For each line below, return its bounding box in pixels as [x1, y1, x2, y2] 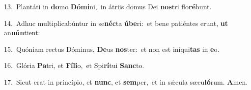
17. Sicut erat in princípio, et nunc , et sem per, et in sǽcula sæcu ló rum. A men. [4, 76, 248, 87]
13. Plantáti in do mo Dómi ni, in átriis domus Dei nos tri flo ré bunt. [4, 1, 212, 11]
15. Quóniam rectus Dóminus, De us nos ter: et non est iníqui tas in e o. [4, 44, 220, 54]
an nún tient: [4, 27, 40, 38]
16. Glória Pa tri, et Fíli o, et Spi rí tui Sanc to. [4, 60, 144, 70]
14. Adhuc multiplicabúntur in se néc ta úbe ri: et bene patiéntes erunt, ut [4, 18, 228, 28]
